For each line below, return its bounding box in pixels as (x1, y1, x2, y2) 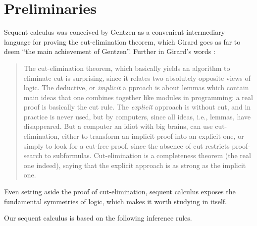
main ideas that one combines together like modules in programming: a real (23, 92, 253, 102)
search (23, 150, 43, 161)
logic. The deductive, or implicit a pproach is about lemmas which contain (23, 82, 249, 93)
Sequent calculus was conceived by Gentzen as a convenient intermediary (4, 27, 225, 37)
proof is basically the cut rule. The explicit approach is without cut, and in (23, 102, 251, 112)
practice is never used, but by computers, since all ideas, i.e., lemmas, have (23, 111, 251, 121)
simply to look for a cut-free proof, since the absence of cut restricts (23, 140, 230, 151)
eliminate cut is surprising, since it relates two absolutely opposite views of (23, 72, 251, 83)
